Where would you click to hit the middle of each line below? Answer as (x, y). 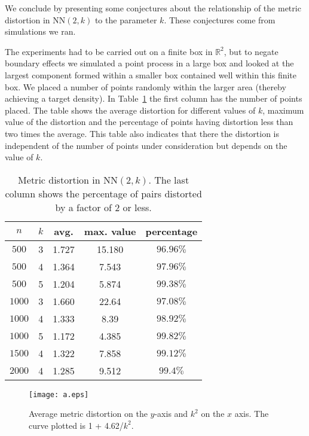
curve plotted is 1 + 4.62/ (76, 425)
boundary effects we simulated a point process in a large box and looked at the (149, 63)
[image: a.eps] (59, 394)
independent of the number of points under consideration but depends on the (146, 145)
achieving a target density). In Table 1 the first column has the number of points (154, 98)
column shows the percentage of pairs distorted (103, 193)
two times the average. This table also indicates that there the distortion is (142, 133)
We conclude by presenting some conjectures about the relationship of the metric (153, 8)
